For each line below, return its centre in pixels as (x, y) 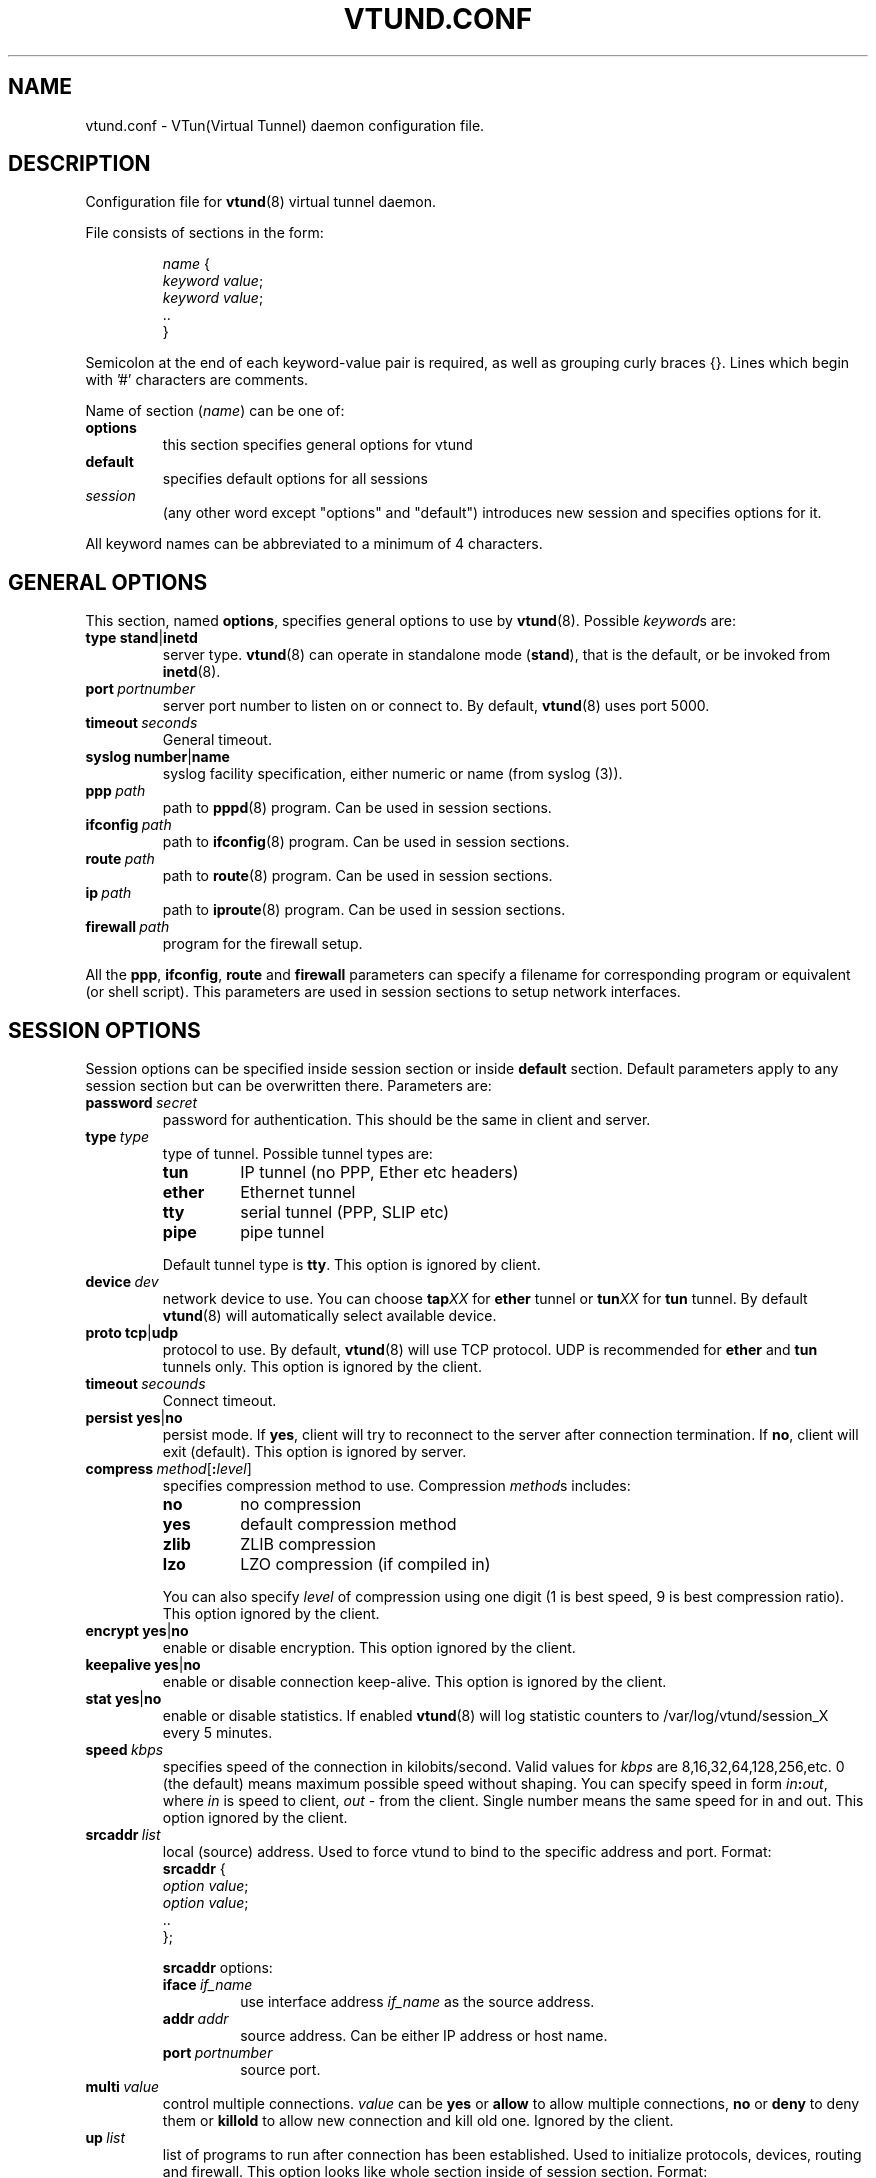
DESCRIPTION (79, 164)
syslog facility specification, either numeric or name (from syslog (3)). (392, 774)
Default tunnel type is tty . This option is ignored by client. (351, 1265)
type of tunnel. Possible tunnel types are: (297, 1154)
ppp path (115, 791)
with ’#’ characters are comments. (197, 380)
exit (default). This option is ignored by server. (314, 1452)
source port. (280, 2070)
